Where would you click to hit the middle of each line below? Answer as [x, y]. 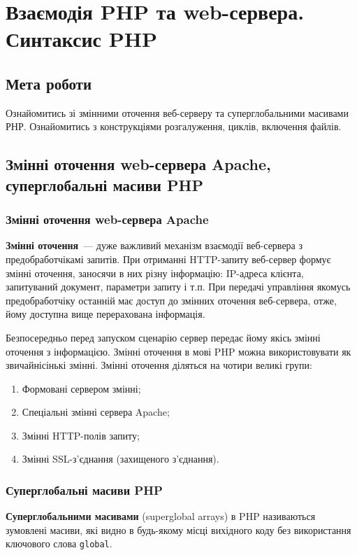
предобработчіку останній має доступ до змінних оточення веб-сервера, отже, [171, 300]
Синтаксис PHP [81, 39]
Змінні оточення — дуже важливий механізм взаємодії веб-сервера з [154, 245]
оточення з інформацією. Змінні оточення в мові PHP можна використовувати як [178, 351]
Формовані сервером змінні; [81, 388]
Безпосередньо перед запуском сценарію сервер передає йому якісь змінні [163, 337]
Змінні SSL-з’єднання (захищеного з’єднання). [121, 459]
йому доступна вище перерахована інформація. [105, 314]
